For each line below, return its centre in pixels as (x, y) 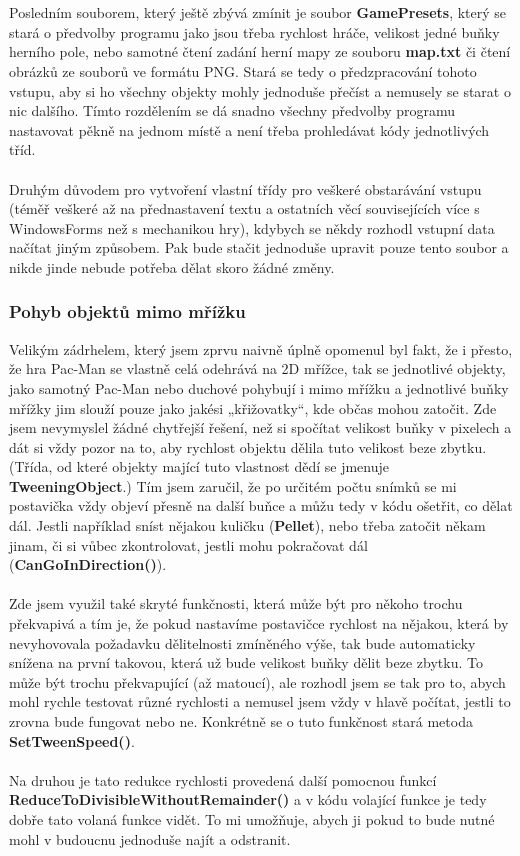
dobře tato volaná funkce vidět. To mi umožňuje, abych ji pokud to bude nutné (252, 818)
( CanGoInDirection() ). (88, 564)
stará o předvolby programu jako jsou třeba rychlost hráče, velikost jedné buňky (254, 31)
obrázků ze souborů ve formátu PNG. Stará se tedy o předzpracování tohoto (243, 70)
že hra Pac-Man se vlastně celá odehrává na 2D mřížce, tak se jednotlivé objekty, (257, 368)
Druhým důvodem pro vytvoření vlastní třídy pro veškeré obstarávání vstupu (245, 188)
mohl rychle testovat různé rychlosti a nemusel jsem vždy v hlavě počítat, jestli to (260, 701)
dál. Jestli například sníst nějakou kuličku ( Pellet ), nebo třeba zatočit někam (247, 525)
